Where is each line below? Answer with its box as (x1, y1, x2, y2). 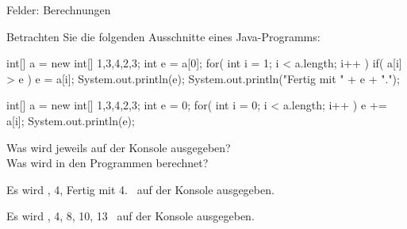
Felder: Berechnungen (6, 2, 111, 17)
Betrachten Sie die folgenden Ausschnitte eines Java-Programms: (6, 28, 321, 44)
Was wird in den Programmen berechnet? (6, 155, 209, 171)
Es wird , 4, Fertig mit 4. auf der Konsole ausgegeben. (6, 181, 275, 197)
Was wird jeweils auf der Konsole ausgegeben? (6, 139, 231, 155)
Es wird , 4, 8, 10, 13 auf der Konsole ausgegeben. (6, 208, 255, 224)
